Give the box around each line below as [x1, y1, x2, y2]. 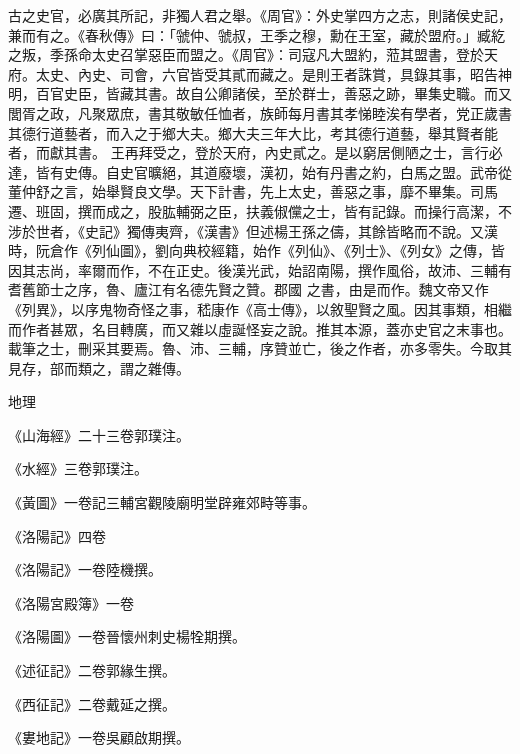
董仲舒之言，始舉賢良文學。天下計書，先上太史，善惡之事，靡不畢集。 [8, 181, 470, 202]
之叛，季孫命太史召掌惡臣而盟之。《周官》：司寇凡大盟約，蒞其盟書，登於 [8, 44, 484, 65]
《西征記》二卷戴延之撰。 [8, 693, 176, 714]
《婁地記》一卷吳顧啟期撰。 [8, 727, 190, 748]
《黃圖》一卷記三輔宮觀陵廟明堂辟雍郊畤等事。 [8, 492, 316, 513]
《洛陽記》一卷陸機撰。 [8, 559, 162, 580]
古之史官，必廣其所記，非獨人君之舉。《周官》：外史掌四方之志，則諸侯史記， [8, 5, 512, 25]
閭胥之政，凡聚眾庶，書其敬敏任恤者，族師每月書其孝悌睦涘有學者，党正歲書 [8, 102, 512, 123]
